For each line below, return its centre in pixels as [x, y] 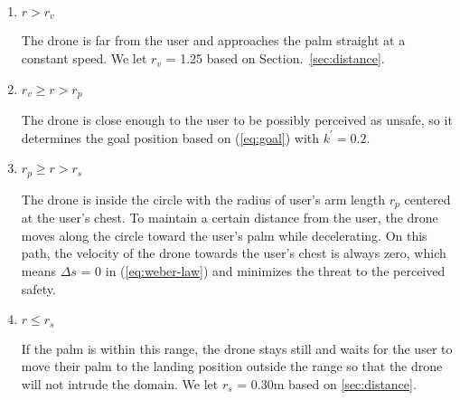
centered [427, 199]
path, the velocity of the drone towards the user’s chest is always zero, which [234, 253]
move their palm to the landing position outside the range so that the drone [232, 366]
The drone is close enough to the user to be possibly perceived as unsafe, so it [237, 120]
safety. [38, 288]
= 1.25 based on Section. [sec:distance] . [275, 58]
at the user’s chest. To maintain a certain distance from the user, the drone [230, 218]
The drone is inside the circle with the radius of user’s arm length [203, 199]
